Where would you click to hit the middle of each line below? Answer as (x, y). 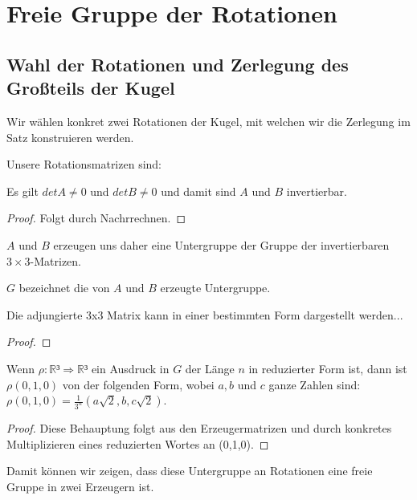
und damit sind (198, 191)
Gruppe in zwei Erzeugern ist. (80, 486)
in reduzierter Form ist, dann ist (328, 368)
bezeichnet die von (64, 288)
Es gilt (22, 191)
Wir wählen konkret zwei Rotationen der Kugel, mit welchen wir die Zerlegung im (208, 121)
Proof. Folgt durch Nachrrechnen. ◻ (96, 218)
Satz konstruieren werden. (70, 137)
